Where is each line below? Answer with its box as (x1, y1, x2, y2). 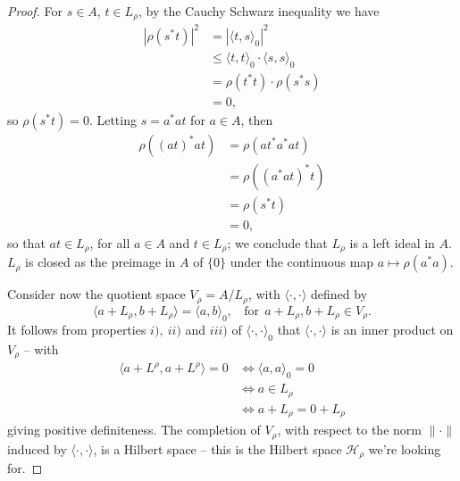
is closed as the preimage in (25, 253, 176, 271)
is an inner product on (330, 319, 454, 338)
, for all (89, 234, 130, 252)
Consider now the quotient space (7, 285, 186, 303)
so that (7, 234, 46, 252)
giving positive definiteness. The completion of (7, 420, 261, 439)
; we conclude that (227, 234, 328, 252)
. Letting (88, 110, 137, 129)
